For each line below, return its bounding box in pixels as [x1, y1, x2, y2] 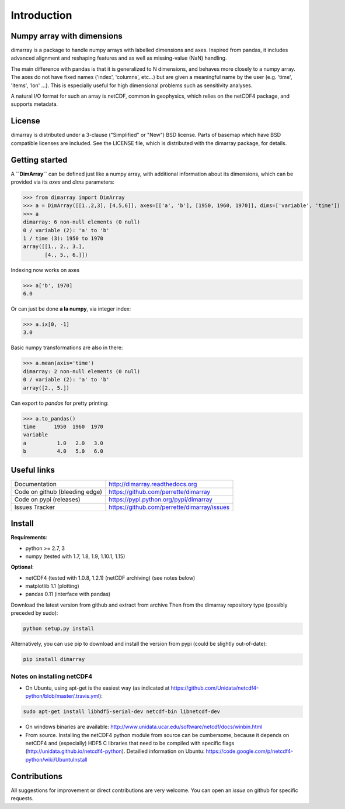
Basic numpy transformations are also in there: [11, 344, 123, 351]
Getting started [11, 155, 68, 165]
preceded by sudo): [11, 610, 58, 617]
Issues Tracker [14, 503, 55, 511]
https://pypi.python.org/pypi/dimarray [109, 495, 213, 503]
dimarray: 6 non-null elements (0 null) [23, 219, 140, 225]
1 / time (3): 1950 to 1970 [23, 235, 103, 242]
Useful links [11, 465, 55, 475]
